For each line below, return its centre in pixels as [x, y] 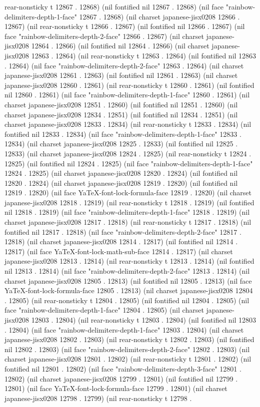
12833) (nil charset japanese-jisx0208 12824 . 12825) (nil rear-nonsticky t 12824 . [128, 153]
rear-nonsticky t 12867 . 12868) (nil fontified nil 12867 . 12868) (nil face [114, 6]
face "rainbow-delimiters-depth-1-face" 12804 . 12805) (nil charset [104, 310]
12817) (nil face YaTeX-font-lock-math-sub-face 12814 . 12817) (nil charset [119, 251]
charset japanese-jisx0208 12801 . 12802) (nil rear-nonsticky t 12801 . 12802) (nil [128, 359]
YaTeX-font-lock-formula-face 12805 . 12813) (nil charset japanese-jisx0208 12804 [129, 290]
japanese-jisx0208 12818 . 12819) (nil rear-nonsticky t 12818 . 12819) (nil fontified [129, 202]
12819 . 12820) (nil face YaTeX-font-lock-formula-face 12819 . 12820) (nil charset [128, 193]
